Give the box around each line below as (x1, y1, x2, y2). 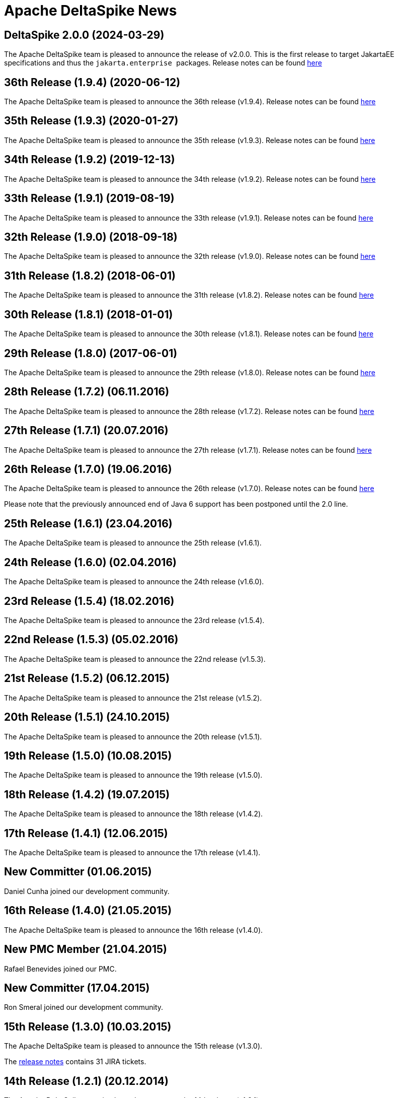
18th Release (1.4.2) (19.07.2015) (4, 788, 170, 801)
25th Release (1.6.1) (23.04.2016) (4, 517, 173, 530)
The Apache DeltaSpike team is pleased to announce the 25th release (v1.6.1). (4, 538, 262, 547)
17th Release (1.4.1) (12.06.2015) (4, 827, 168, 840)
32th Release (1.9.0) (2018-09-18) (4, 230, 178, 243)
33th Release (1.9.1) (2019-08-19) (4, 192, 175, 205)
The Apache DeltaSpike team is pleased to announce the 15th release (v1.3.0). (4, 1042, 263, 1051)
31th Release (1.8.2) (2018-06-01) (4, 269, 176, 282)
